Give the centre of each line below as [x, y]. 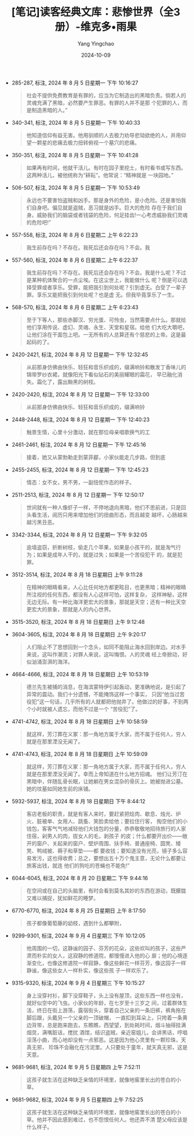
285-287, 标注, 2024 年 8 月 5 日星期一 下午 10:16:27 [75, 83]
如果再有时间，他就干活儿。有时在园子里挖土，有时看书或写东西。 [106, 167]
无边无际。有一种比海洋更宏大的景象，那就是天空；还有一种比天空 [106, 602]
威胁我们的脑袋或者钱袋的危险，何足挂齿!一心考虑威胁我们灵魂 [112, 215]
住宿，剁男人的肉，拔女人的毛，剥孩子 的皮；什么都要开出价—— [104, 836]
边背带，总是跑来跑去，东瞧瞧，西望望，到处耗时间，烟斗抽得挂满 [106, 1025]
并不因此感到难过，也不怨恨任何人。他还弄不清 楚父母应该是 [115, 1119]
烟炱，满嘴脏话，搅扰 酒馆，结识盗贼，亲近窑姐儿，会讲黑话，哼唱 [107, 1032]
